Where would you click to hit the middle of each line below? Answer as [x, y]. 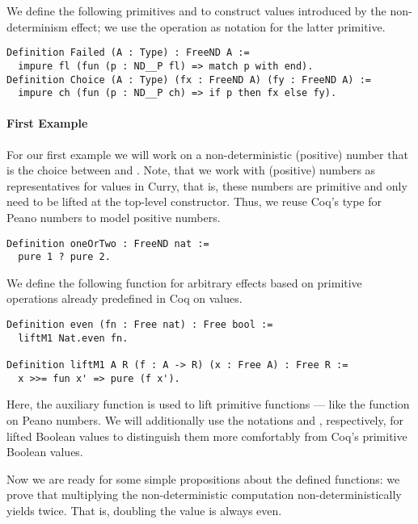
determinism [37, 26]
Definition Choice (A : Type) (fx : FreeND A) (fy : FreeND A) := [189, 80]
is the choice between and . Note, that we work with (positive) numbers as [191, 170]
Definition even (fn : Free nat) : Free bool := [140, 325]
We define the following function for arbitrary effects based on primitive [184, 282]
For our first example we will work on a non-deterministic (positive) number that [207, 154]
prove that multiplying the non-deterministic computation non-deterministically [204, 495]
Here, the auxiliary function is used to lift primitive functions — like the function [208, 404]
